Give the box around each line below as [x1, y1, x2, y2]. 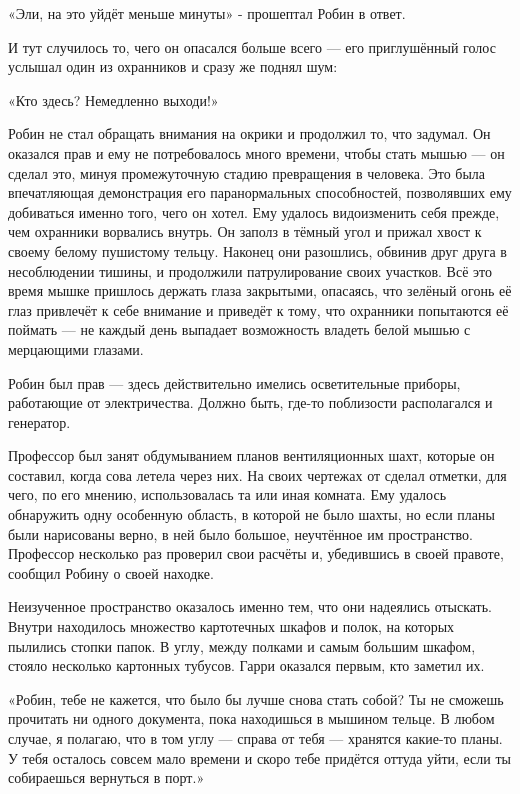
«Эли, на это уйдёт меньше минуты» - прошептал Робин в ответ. [8, 3, 406, 23]
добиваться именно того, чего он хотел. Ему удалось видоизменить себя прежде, [8, 201, 500, 222]
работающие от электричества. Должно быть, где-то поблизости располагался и [8, 392, 493, 413]
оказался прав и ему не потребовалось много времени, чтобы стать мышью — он [8, 142, 505, 163]
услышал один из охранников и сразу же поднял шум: [8, 56, 338, 77]
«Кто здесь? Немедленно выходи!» [8, 89, 219, 110]
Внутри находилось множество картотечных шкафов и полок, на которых [8, 616, 455, 637]
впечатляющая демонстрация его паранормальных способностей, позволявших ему [8, 182, 512, 203]
